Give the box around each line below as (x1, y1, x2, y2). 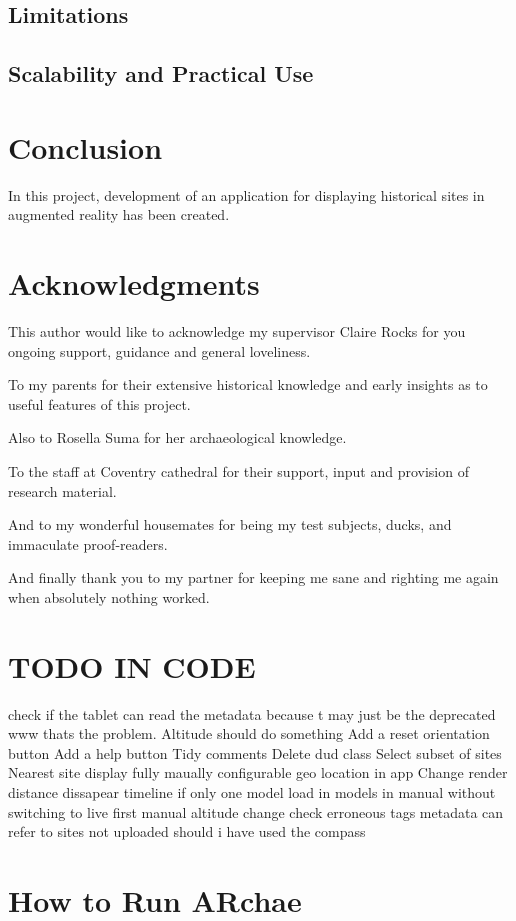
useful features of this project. (8, 393, 191, 414)
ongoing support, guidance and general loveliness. (8, 340, 311, 361)
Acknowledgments (8, 263, 260, 304)
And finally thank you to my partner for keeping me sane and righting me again (8, 567, 499, 588)
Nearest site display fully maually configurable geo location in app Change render (8, 762, 508, 783)
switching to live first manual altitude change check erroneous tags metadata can (8, 801, 504, 822)
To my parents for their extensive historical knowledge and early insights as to (8, 374, 488, 395)
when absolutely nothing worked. (8, 586, 210, 607)
